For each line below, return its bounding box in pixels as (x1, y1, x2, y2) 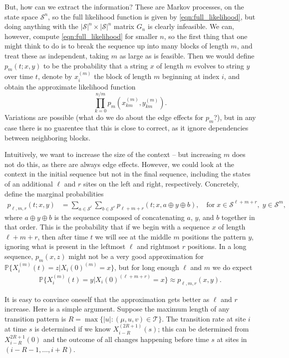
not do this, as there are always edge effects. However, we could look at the (4, 158, 234, 169)
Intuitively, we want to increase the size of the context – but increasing (4, 149, 222, 159)
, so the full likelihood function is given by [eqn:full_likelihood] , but (48, 11, 256, 21)
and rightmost (137, 241, 180, 251)
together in (221, 211, 255, 222)
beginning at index (162, 71, 220, 81)
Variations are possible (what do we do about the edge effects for (4, 112, 204, 122)
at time (4, 323, 27, 334)
